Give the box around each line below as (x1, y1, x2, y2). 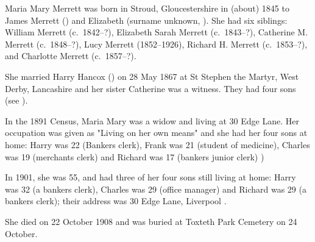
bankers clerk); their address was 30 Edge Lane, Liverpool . (5, 194, 227, 207)
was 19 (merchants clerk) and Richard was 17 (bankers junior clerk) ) (5, 150, 264, 163)
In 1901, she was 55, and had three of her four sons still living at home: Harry (5, 171, 296, 183)
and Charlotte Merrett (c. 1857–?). (5, 49, 136, 62)
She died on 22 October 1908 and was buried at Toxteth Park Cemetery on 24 (5, 215, 297, 227)
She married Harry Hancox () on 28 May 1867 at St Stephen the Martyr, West (5, 69, 299, 82)
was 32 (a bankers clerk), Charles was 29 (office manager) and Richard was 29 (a (5, 182, 306, 195)
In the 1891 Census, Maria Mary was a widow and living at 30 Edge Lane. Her (5, 114, 299, 127)
